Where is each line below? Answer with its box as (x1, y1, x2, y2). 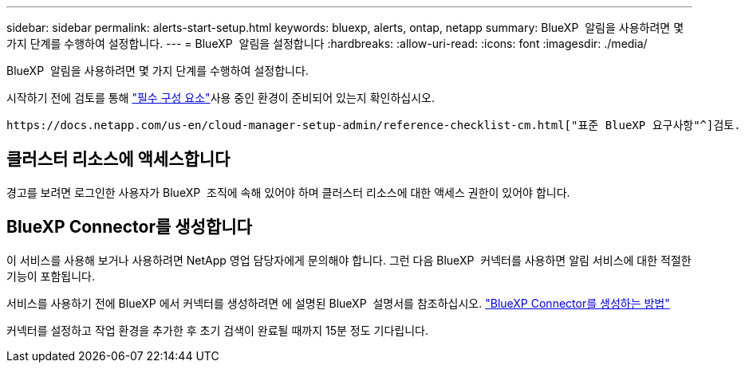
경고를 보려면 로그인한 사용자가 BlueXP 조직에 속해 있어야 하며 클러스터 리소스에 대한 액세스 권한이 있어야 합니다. (6, 185, 570, 199)
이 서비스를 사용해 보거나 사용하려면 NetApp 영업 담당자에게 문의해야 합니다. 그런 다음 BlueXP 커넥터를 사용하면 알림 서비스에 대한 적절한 (6, 253, 692, 267)
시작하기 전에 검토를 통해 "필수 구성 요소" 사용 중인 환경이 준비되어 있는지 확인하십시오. (6, 91, 435, 104)
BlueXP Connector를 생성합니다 (6, 217, 252, 237)
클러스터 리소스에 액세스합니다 (6, 149, 231, 170)
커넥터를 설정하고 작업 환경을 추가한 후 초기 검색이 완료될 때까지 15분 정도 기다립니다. (6, 323, 428, 337)
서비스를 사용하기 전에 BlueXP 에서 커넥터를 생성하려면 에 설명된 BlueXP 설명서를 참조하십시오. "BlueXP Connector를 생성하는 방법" (6, 296, 670, 310)
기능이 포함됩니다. (6, 269, 96, 283)
